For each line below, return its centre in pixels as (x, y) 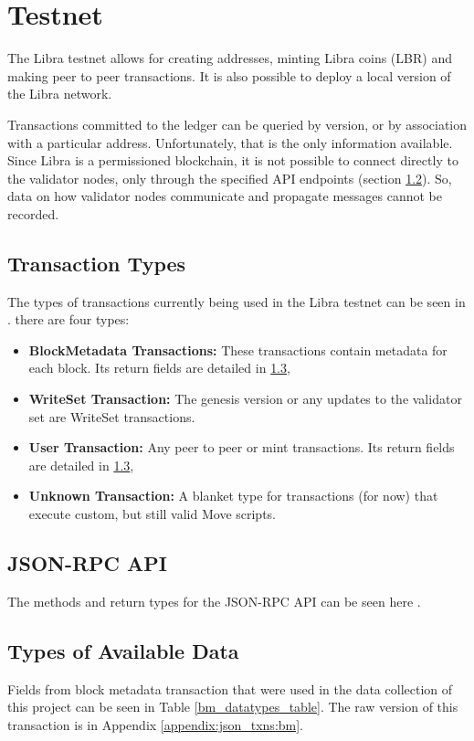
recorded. (33, 213)
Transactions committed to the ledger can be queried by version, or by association (237, 124)
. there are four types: (68, 319)
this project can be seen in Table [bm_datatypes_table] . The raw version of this (233, 707)
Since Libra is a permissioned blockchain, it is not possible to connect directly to (233, 160)
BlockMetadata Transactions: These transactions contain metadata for (238, 349)
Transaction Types (97, 263)
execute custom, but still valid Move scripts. (153, 514)
